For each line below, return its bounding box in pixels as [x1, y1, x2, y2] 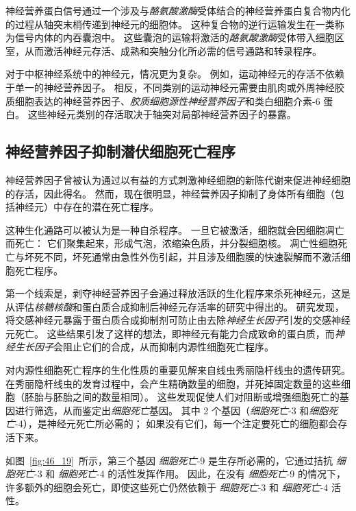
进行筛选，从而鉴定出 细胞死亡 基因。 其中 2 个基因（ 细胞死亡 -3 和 [14, 403, 309, 417]
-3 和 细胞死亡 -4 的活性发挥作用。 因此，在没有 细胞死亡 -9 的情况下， [34, 466, 346, 481]
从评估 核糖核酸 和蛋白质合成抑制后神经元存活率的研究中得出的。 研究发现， [5, 299, 344, 313]
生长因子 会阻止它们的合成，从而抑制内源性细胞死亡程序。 [14, 340, 274, 354]
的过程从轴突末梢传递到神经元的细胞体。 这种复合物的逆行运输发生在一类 [5, 16, 335, 31]
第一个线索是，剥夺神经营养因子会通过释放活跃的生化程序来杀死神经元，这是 [5, 286, 351, 300]
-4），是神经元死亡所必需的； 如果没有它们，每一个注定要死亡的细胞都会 [15, 416, 338, 431]
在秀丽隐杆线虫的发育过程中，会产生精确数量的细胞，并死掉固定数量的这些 [5, 376, 341, 390]
